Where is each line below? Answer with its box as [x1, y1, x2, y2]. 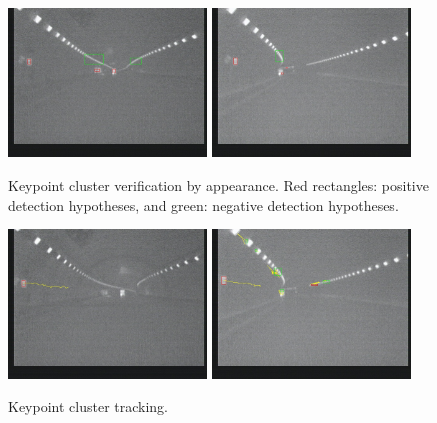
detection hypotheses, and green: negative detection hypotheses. [8, 194, 399, 215]
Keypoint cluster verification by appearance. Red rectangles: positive [8, 175, 429, 196]
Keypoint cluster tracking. [8, 396, 169, 417]
